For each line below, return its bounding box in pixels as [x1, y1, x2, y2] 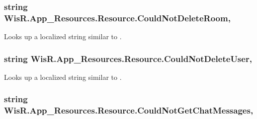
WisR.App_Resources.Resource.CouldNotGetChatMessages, [4, 104, 254, 117]
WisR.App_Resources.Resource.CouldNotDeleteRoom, [4, 11, 231, 24]
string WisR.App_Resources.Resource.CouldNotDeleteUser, [4, 52, 252, 64]
